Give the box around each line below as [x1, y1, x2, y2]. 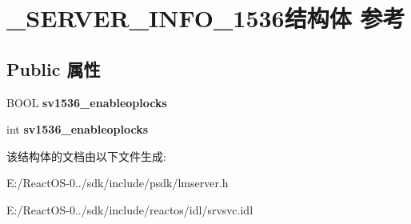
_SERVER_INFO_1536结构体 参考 [6, 2, 405, 34]
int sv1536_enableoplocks [6, 121, 149, 138]
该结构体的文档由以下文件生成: [6, 147, 166, 164]
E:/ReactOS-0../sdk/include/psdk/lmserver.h [6, 174, 229, 191]
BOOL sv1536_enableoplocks [6, 94, 167, 110]
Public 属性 [6, 56, 101, 81]
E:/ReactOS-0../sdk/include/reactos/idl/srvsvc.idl [6, 201, 253, 218]
